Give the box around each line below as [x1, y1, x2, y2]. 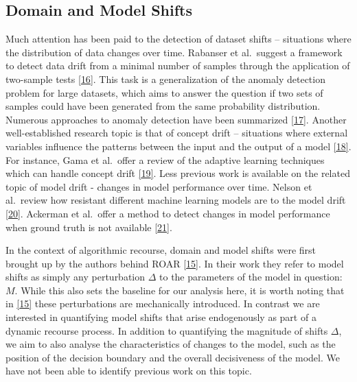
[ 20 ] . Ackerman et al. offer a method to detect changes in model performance [5, 206, 330, 220]
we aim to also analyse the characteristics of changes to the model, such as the [5, 337, 336, 351]
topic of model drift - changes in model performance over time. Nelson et [5, 179, 312, 193]
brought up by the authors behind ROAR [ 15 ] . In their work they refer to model [5, 256, 344, 270]
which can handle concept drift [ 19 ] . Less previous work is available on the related [5, 166, 350, 180]
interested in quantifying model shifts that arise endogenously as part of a [5, 310, 316, 324]
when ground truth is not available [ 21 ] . [5, 219, 172, 234]
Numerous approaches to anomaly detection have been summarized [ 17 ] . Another [5, 112, 347, 126]
